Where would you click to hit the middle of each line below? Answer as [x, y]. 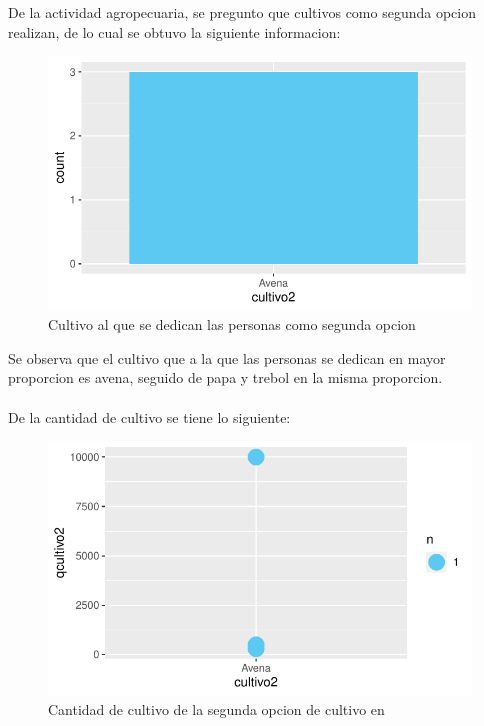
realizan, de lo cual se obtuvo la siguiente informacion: [174, 31]
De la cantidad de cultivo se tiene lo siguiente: [149, 416]
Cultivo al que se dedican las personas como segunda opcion [232, 324]
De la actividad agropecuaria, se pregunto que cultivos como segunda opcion [242, 12]
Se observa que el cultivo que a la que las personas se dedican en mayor [227, 357]
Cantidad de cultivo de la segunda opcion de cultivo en [216, 709]
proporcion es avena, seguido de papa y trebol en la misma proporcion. [225, 377]
